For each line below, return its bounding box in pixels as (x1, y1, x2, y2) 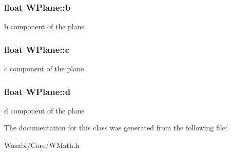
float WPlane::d (4, 85, 71, 98)
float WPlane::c (4, 43, 70, 55)
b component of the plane (4, 21, 85, 32)
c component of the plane (4, 63, 84, 74)
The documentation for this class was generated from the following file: (4, 122, 227, 133)
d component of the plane (4, 105, 85, 115)
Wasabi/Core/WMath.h (4, 140, 80, 150)
